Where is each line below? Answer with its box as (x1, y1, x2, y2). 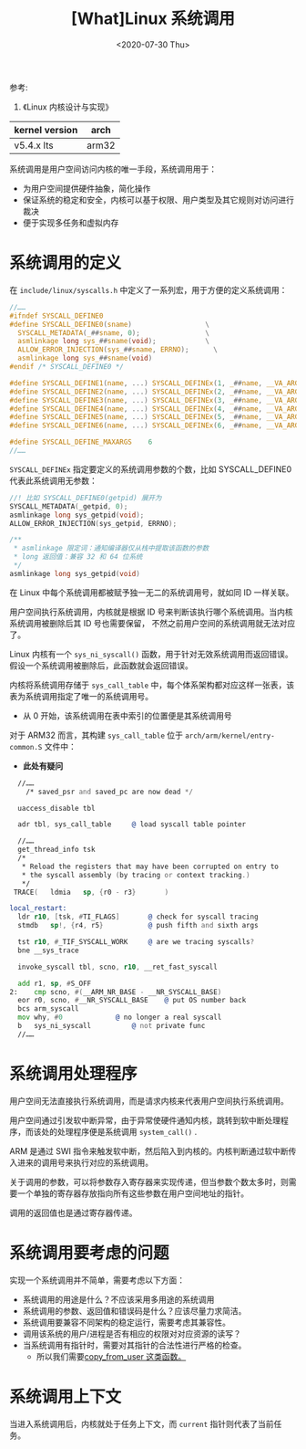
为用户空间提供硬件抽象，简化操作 (22, 183, 151, 194)
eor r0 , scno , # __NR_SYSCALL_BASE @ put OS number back (17, 996, 247, 1005)
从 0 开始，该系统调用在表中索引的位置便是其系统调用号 (22, 709, 232, 721)
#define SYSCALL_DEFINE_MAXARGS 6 (9, 437, 153, 447)
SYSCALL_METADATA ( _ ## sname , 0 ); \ (17, 328, 209, 338)
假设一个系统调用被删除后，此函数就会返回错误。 (9, 659, 193, 671)
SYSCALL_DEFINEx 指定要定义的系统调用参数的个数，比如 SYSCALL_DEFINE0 (9, 463, 292, 475)
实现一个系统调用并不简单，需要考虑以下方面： (9, 1275, 185, 1286)
